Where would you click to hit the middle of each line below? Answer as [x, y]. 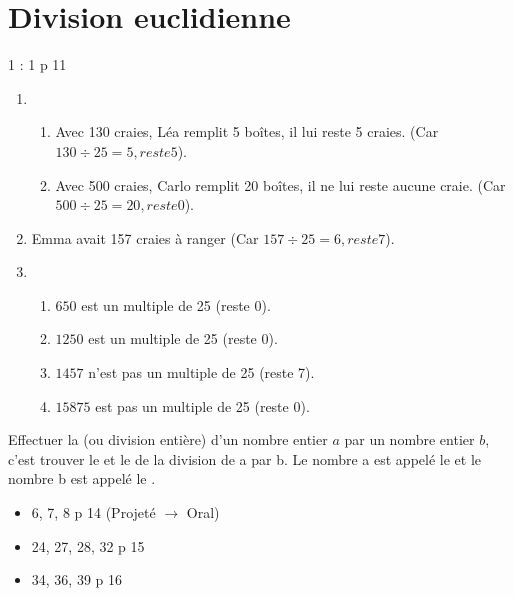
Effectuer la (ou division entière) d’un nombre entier [168, 439]
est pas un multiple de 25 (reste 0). [202, 405]
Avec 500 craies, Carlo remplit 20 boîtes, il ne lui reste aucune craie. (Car [280, 184]
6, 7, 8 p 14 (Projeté [93, 512]
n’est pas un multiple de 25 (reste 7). [201, 372]
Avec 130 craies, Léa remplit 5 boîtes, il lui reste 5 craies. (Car [247, 131]
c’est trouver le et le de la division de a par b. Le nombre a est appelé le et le [245, 458]
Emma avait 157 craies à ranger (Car [145, 237]
